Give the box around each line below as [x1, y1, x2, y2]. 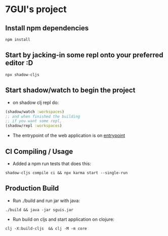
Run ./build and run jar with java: [12, 198, 80, 204]
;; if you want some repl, [5, 119, 62, 124]
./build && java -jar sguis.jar [5, 207, 73, 212]
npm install [5, 37, 30, 42]
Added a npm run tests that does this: [12, 161, 92, 167]
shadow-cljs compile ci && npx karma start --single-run [5, 170, 128, 175]
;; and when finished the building [5, 114, 80, 119]
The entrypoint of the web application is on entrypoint [12, 133, 125, 139]
